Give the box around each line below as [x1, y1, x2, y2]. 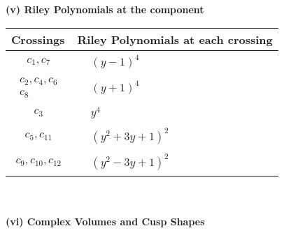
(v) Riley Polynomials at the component [6, 2, 204, 16]
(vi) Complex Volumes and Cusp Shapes [6, 213, 205, 228]
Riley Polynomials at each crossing [77, 31, 273, 47]
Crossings [11, 31, 65, 47]
